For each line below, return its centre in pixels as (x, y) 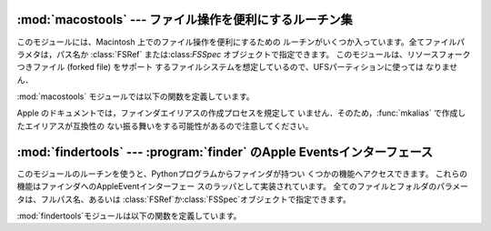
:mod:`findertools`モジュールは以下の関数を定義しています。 (129, 216)
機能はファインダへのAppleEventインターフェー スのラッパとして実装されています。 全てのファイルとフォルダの (227, 186)
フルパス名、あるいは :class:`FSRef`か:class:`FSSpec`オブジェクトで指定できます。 (196, 199)
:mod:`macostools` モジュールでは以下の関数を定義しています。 (135, 96)
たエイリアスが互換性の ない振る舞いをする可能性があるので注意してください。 (165, 126)
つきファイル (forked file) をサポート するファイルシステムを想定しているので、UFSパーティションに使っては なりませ (237, 67)
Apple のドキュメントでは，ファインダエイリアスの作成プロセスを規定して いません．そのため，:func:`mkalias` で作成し (241, 113)
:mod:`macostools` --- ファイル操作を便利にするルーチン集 (185, 20)
